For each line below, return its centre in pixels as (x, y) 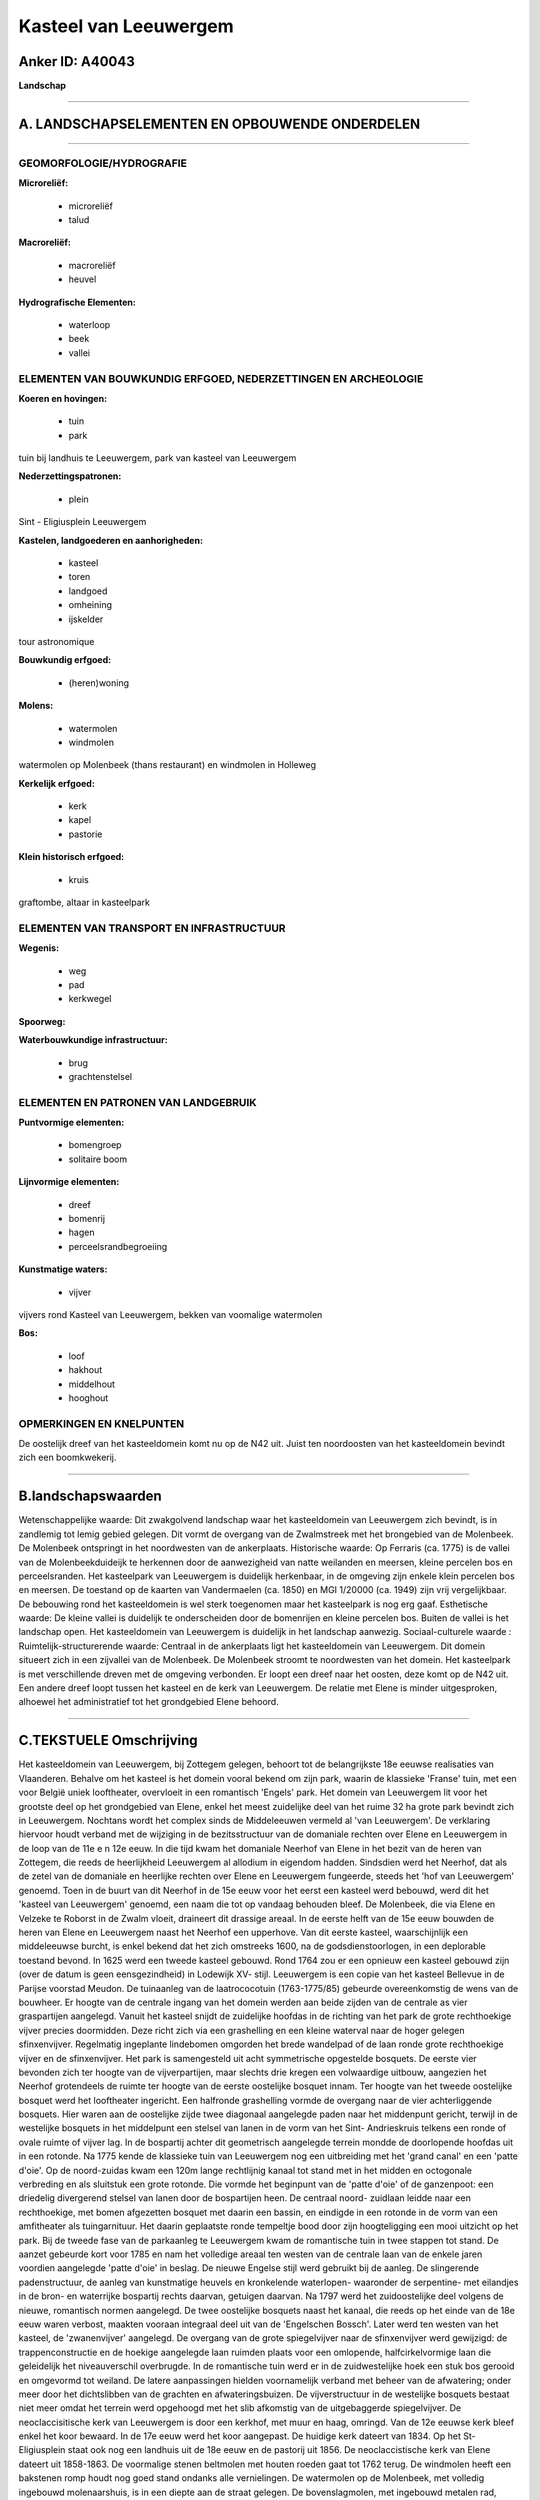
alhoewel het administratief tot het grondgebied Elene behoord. (148, 1702)
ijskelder (86, 619)
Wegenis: (39, 948)
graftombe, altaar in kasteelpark (84, 902)
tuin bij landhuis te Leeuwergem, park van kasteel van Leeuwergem (157, 458)
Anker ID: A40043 (76, 61)
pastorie (85, 834)
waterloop (89, 324)
